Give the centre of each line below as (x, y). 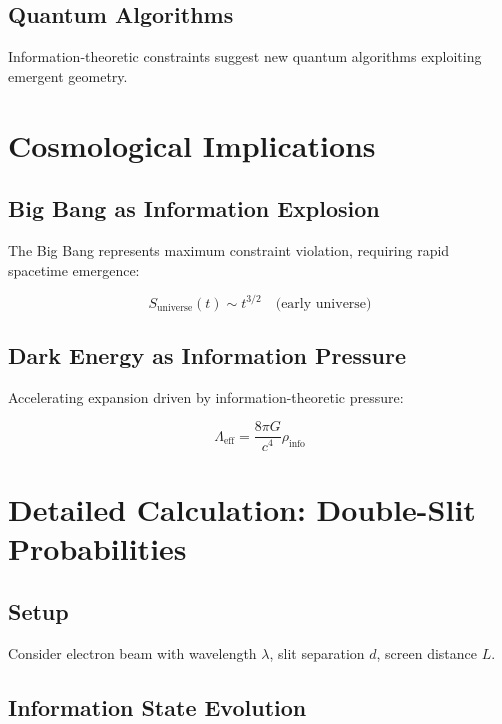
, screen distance (427, 653)
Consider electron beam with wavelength (132, 653)
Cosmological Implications (192, 144)
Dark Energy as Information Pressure (207, 355)
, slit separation (317, 653)
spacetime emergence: (74, 269)
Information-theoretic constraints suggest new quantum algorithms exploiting (245, 56)
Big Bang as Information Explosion (194, 208)
